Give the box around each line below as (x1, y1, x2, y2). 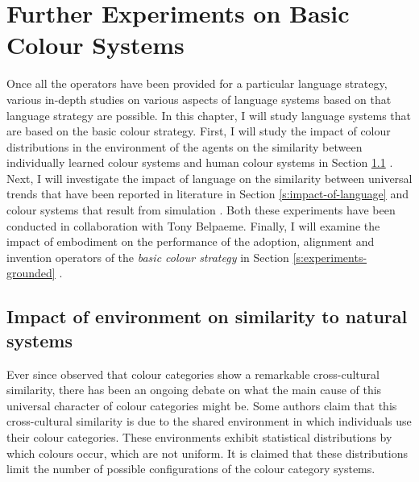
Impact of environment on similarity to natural (6, 304, 408, 329)
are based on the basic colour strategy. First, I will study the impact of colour (6, 123, 391, 139)
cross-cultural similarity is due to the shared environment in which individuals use (6, 413, 412, 430)
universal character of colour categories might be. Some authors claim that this (6, 397, 397, 413)
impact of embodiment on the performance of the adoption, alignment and (6, 233, 375, 250)
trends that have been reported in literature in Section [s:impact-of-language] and (6, 185, 409, 202)
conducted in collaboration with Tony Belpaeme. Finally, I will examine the (6, 217, 380, 234)
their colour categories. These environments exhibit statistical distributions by (6, 429, 392, 445)
